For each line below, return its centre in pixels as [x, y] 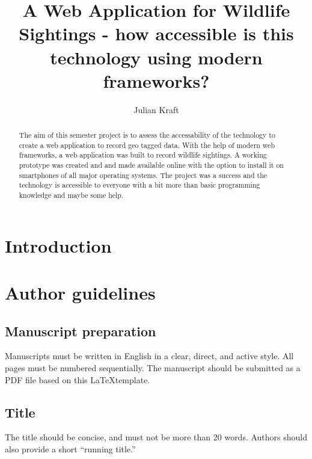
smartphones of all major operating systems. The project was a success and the [143, 175]
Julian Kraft [156, 109]
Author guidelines [80, 293]
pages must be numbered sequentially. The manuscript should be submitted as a [153, 368]
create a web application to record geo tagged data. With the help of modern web [147, 145]
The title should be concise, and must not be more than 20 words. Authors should [156, 437]
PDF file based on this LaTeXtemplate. [78, 379]
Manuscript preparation [81, 331]
